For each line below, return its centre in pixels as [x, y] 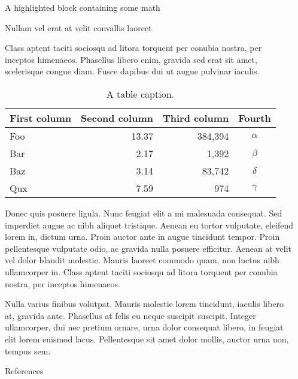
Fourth [255, 118]
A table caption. [140, 94]
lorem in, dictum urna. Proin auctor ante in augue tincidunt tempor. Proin [142, 237]
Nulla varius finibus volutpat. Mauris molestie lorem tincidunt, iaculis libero [145, 304]
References [24, 371]
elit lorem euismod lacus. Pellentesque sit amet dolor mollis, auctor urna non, [147, 339]
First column [41, 118]
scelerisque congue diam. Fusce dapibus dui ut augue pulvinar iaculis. [132, 71]
